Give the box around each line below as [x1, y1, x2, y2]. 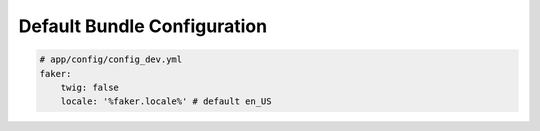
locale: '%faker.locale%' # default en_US [60, 96, 272, 107]
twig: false [60, 81, 120, 93]
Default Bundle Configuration [18, 15, 268, 37]
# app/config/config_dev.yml [39, 54, 183, 65]
